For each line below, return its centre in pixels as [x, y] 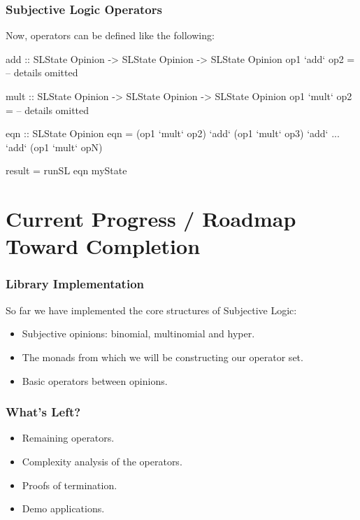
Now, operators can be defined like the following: [110, 35]
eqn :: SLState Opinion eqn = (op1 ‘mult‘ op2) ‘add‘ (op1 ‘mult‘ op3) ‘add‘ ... [173, 133]
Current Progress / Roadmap [151, 219]
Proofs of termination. [70, 485]
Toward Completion [103, 246]
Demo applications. [63, 508]
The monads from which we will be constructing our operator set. [163, 357]
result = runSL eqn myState [66, 170]
